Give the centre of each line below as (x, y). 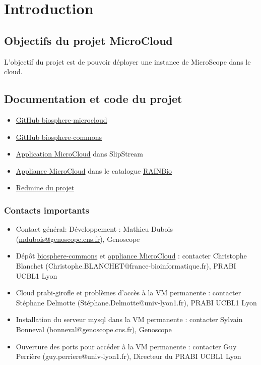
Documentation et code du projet (93, 99)
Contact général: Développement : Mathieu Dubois (94, 229)
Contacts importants (47, 210)
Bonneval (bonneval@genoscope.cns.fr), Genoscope (94, 329)
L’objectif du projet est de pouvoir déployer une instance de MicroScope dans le (127, 61)
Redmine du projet (45, 188)
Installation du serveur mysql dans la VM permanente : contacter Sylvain (129, 319)
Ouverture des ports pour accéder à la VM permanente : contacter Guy (126, 346)
